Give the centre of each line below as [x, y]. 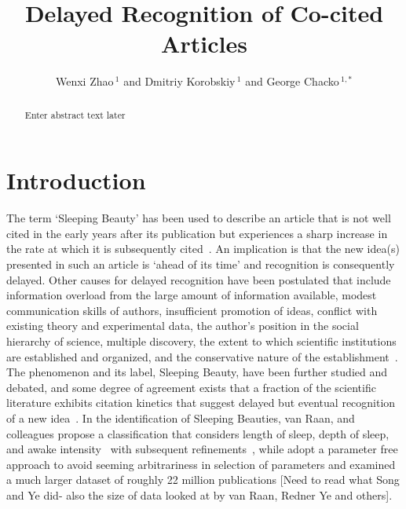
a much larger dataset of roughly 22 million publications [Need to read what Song [203, 480]
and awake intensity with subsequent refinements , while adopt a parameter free [202, 449]
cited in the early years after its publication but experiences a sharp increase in [197, 233]
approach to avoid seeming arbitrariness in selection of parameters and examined [201, 464]
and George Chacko [292, 81]
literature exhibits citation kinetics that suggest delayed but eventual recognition [201, 403]
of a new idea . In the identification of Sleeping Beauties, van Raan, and [181, 418]
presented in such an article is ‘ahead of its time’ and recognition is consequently [201, 264]
